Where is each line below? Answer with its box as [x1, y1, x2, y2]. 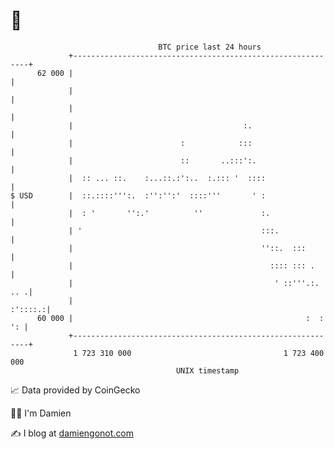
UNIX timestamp [175, 365, 240, 376]
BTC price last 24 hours [158, 42, 262, 52]
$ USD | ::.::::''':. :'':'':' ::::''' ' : [10, 190, 267, 201]
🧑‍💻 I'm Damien [10, 407, 72, 419]
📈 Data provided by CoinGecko [10, 384, 141, 396]
